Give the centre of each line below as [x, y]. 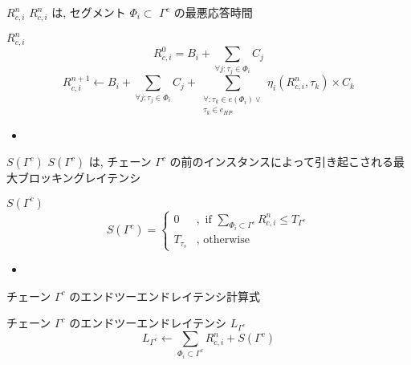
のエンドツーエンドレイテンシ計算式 [165, 296]
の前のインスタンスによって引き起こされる [281, 162]
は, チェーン [120, 162]
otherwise [226, 240]
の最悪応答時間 [213, 12]
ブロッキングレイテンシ [79, 178]
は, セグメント [89, 12]
